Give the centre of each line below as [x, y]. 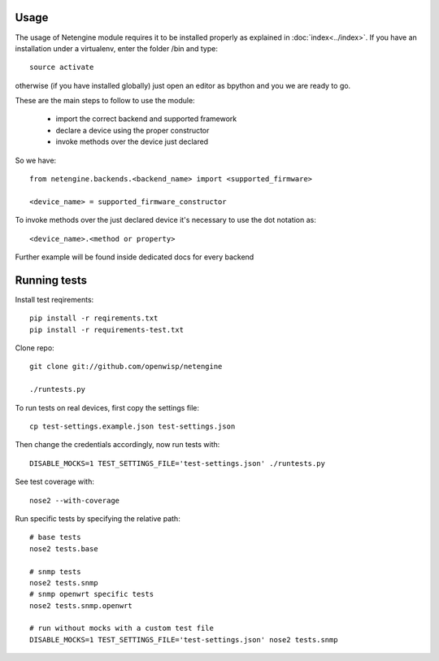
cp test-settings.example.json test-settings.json [133, 426]
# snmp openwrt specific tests [92, 594]
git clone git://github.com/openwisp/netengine [126, 367]
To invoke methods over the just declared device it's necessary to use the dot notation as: [165, 220]
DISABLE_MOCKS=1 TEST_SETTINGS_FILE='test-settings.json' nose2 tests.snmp [184, 639]
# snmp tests [55, 572]
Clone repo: [35, 348]
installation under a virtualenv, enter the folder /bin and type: [117, 48]
